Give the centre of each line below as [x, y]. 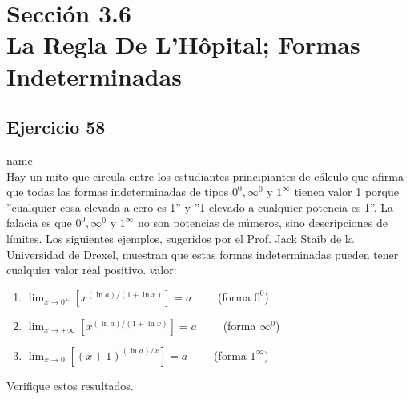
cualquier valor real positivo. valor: [92, 270]
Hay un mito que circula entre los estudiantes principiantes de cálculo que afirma [205, 176]
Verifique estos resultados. [70, 385]
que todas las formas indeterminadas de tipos [118, 192]
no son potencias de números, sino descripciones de [262, 223]
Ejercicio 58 [56, 127]
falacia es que [39, 223]
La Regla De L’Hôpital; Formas [183, 44]
